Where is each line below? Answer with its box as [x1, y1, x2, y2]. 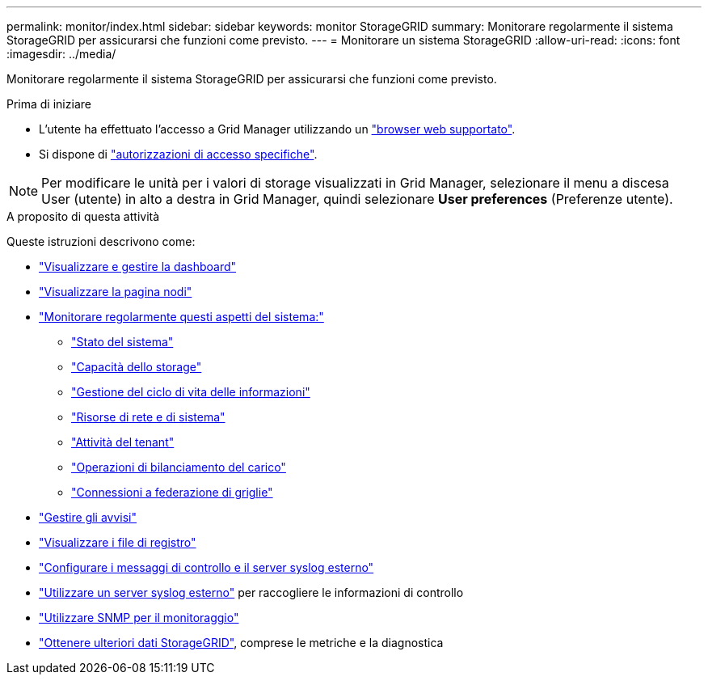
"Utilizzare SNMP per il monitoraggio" [39, 611, 239, 624]
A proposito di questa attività [6, 209, 160, 223]
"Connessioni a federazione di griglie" [71, 485, 273, 499]
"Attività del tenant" [71, 435, 175, 449]
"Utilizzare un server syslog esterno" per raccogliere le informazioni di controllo [39, 586, 464, 599]
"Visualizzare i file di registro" [39, 535, 196, 549]
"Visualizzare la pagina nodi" [39, 285, 192, 298]
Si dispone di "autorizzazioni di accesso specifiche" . [39, 147, 318, 161]
